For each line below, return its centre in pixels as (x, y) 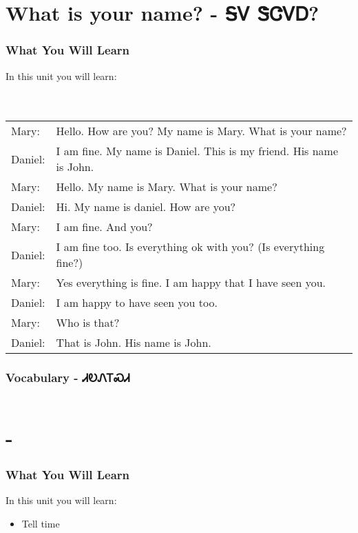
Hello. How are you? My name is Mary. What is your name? (201, 131)
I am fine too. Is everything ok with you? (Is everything (190, 247)
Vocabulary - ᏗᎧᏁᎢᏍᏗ (68, 378)
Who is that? (88, 323)
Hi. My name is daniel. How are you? (146, 207)
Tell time (41, 523)
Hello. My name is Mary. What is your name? (167, 187)
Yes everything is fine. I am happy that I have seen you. (191, 283)
